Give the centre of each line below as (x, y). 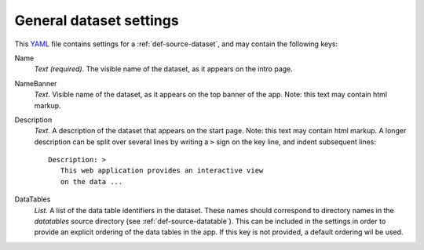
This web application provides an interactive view (162, 171)
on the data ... (91, 181)
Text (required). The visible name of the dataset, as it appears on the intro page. (164, 69)
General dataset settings (97, 20)
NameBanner (36, 83)
